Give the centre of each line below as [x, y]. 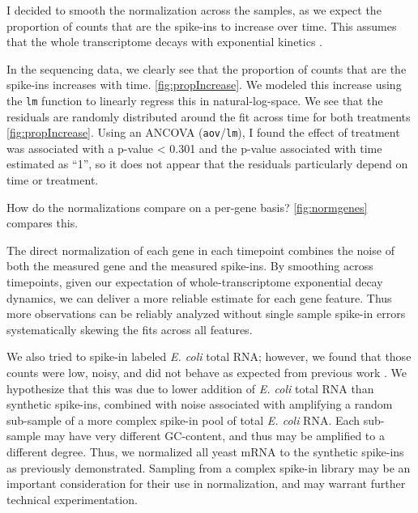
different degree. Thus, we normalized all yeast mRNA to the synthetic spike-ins [205, 451]
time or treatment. [53, 180]
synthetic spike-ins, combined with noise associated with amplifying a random [200, 404]
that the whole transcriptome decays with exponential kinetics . [164, 42]
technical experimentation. [72, 499]
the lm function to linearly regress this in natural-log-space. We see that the [195, 100]
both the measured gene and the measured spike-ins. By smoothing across [190, 266]
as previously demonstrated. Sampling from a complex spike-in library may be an [209, 467]
